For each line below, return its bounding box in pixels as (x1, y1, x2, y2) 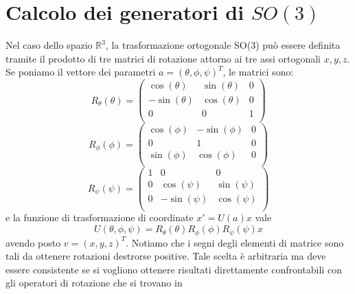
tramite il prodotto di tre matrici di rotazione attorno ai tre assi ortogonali (5, 51, 321, 65)
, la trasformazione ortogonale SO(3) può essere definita (105, 38, 341, 52)
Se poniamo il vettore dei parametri (5, 65, 156, 79)
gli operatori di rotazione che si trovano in (5, 275, 183, 290)
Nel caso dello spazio (5, 38, 93, 52)
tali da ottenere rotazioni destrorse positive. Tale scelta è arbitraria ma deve (5, 249, 326, 263)
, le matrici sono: (222, 65, 294, 79)
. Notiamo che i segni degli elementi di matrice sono (126, 235, 344, 249)
